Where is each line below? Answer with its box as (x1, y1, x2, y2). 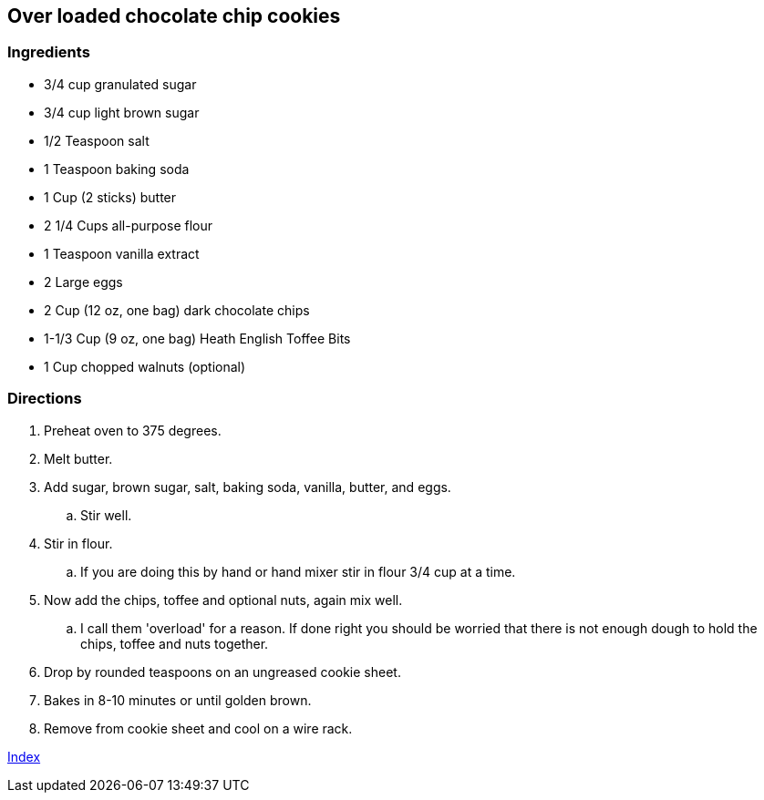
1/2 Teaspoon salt (44, 132, 150, 149)
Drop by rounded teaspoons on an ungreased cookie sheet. (44, 663, 401, 680)
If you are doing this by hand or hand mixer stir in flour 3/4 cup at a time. (80, 563, 516, 579)
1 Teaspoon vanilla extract (44, 245, 200, 262)
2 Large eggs (44, 273, 123, 290)
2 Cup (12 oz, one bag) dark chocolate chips (44, 302, 310, 318)
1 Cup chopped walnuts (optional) (44, 358, 246, 374)
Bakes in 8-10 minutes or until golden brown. (44, 692, 312, 708)
